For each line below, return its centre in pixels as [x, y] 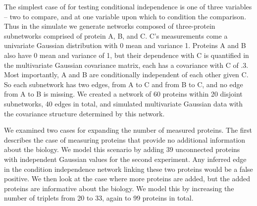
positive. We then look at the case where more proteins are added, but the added [127, 179]
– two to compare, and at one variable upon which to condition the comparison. [125, 16]
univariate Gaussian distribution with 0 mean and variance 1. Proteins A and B [125, 45]
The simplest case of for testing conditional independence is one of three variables [128, 6]
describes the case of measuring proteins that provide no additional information [125, 139]
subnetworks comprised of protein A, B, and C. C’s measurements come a [116, 35]
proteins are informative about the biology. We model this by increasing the [119, 188]
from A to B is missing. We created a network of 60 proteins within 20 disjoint [123, 94]
